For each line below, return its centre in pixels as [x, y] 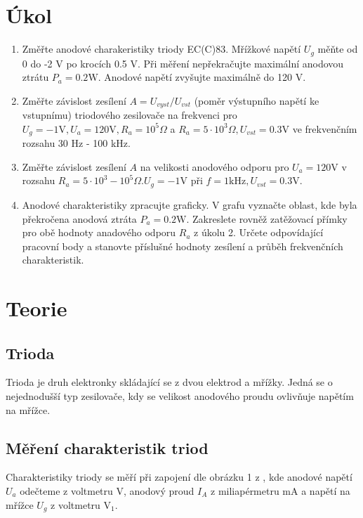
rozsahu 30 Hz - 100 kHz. [76, 143]
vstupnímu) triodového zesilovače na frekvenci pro [130, 115]
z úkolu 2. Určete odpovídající [259, 232]
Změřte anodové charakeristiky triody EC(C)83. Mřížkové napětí [161, 49]
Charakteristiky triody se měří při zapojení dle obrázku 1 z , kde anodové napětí [179, 477]
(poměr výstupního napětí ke [257, 100]
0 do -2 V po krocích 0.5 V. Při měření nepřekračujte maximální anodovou [183, 63]
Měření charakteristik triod [107, 447]
